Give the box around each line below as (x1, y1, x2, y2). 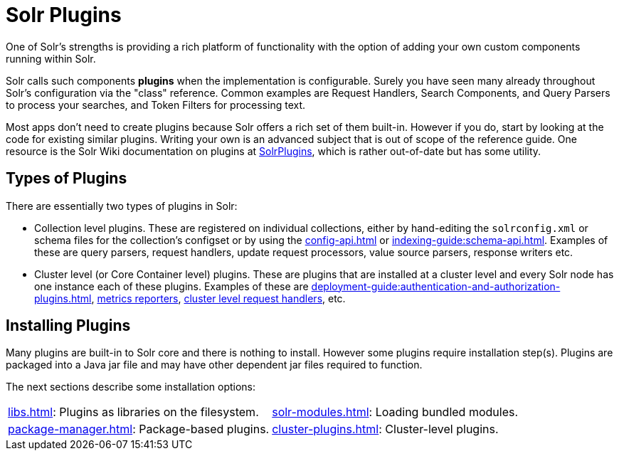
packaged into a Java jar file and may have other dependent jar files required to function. (6, 359, 423, 371)
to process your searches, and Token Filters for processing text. (6, 98, 306, 111)
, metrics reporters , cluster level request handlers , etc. (91, 292, 346, 304)
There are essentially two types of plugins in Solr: (6, 199, 238, 212)
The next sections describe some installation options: (6, 381, 256, 393)
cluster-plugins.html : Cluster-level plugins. (272, 422, 499, 437)
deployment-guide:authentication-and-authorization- (311, 280, 561, 292)
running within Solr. (6, 52, 96, 65)
